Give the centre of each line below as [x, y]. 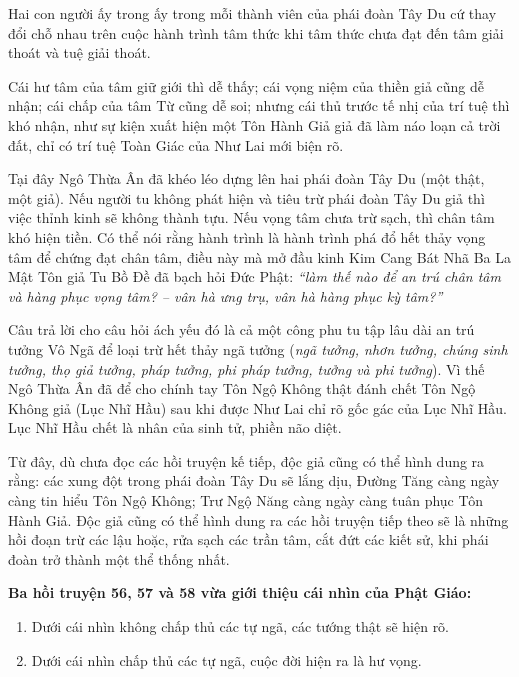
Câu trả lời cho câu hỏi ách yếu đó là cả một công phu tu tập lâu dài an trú [241, 329]
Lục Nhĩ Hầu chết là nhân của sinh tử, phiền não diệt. [175, 427]
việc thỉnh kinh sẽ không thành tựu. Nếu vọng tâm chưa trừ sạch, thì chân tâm [251, 217]
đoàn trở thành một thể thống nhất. [119, 558]
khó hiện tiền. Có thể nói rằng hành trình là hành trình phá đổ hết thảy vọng [247, 236]
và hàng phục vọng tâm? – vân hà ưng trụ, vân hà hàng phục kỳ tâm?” [225, 295]
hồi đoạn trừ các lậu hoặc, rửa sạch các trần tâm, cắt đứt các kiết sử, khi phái [248, 539]
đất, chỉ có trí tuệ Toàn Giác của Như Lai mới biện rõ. [176, 144]
